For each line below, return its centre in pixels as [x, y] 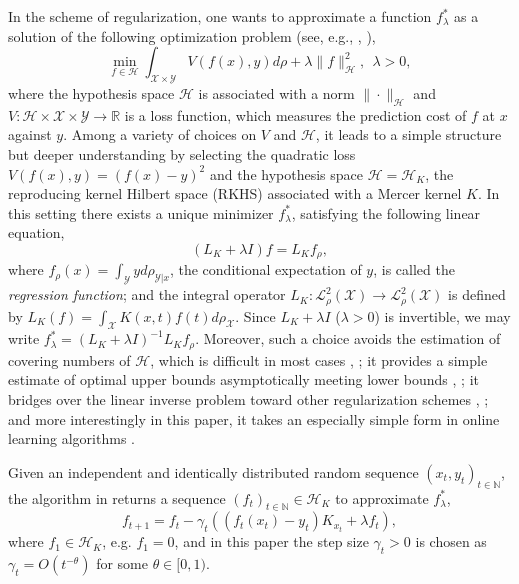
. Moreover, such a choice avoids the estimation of [348, 338]
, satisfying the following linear [386, 212]
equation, [36, 232]
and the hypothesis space [286, 173]
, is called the [414, 269]
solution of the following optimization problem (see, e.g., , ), [192, 35]
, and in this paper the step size [271, 541]
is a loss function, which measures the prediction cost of [295, 114]
